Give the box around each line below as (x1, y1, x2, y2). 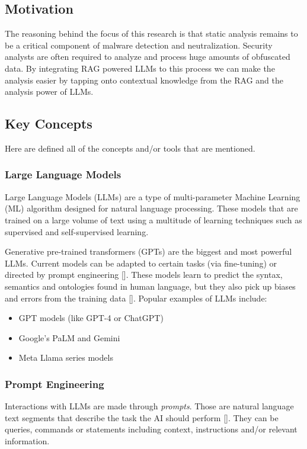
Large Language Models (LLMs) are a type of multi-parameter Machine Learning (5, 190, 300, 203)
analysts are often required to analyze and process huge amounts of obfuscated (5, 50, 290, 63)
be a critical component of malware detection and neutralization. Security (5, 39, 273, 51)
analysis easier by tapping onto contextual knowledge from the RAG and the (5, 73, 283, 86)
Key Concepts (5, 114, 92, 133)
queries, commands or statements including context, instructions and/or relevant (5, 423, 298, 435)
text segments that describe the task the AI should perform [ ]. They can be (5, 411, 279, 424)
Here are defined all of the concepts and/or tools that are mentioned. (5, 142, 255, 154)
